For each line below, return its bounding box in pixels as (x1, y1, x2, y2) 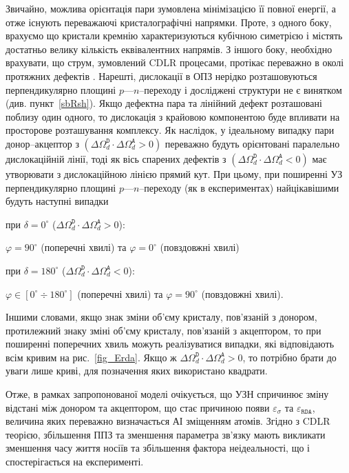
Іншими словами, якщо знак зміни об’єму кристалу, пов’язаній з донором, (6, 310, 317, 324)
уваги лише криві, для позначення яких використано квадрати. (6, 363, 268, 378)
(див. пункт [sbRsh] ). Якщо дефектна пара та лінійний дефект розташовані (6, 96, 322, 110)
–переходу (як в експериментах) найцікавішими (139, 180, 339, 194)
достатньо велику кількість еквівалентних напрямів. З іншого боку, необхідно (6, 41, 332, 56)
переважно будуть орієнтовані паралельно (165, 136, 340, 150)
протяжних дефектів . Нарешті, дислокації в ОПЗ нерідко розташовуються (6, 68, 317, 83)
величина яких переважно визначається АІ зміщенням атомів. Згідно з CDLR (6, 414, 330, 428)
